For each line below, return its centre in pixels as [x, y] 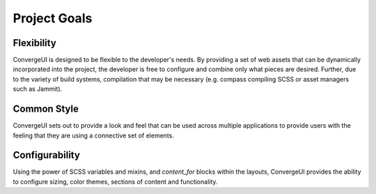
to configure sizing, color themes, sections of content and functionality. [115, 181]
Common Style [46, 109]
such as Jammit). [38, 89]
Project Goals [53, 18]
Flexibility [35, 43]
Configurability [46, 155]
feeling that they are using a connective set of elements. [93, 135]
